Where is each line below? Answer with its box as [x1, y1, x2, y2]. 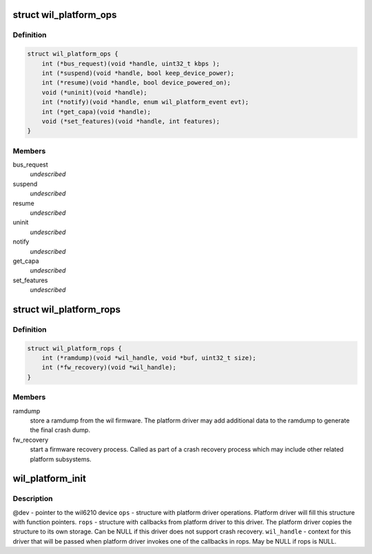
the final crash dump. [30, 426, 91, 434]
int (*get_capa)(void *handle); [41, 107, 152, 116]
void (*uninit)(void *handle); [41, 88, 147, 96]
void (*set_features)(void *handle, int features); [41, 117, 220, 125]
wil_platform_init [12, 473, 86, 484]
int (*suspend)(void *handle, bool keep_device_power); [41, 69, 235, 77]
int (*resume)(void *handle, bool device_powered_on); [41, 79, 231, 87]
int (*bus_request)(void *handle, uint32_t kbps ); [41, 59, 220, 67]
